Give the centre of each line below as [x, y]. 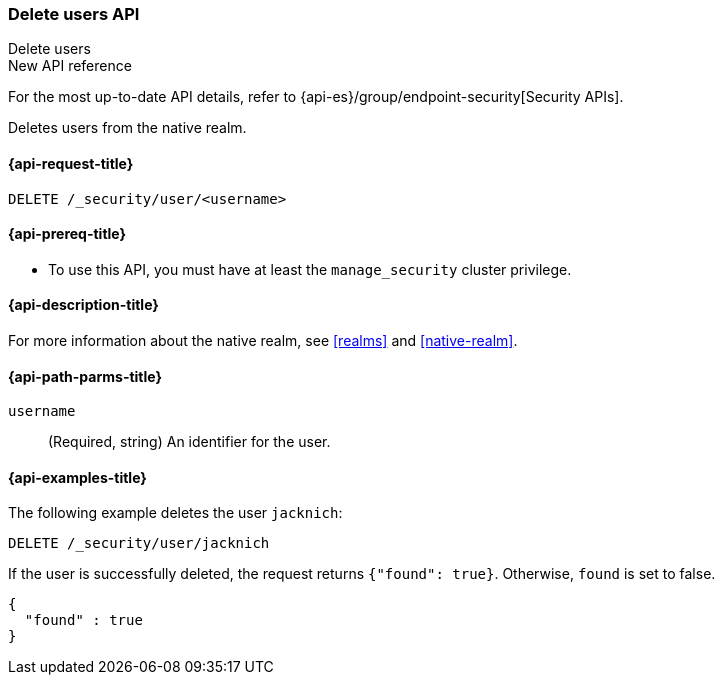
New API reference [70, 66]
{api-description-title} [83, 305]
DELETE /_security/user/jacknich [139, 543]
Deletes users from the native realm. [127, 128]
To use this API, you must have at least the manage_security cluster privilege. [310, 269]
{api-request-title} [71, 163]
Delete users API [74, 14]
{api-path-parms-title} [85, 376]
